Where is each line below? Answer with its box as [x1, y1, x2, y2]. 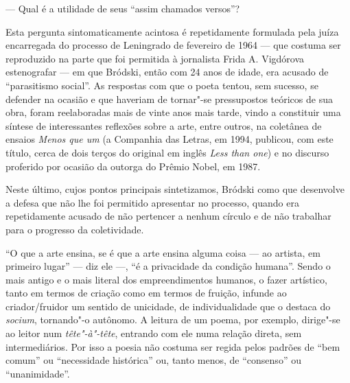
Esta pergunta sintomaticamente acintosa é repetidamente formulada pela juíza [5, 24, 339, 38]
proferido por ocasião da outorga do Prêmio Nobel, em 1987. [5, 159, 261, 173]
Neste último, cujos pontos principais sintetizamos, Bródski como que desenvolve [5, 182, 345, 196]
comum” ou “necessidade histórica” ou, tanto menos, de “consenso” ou [5, 353, 301, 367]
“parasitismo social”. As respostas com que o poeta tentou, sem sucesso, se [5, 78, 318, 92]
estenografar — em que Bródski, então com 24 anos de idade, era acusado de [5, 65, 329, 79]
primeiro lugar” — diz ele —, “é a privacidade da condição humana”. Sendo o [5, 259, 331, 273]
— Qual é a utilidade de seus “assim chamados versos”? [5, 1, 240, 15]
